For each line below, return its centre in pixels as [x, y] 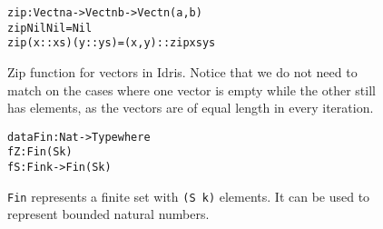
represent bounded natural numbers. [108, 214]
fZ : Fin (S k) [40, 152]
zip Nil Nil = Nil [50, 28]
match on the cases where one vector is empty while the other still [191, 90]
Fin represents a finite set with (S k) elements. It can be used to [189, 196]
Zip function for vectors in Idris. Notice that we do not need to [182, 71]
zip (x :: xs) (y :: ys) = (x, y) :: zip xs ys [112, 43]
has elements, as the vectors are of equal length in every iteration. [191, 108]
